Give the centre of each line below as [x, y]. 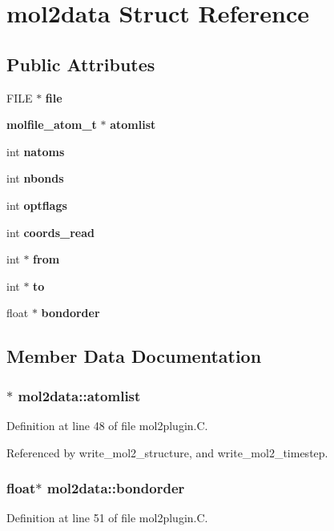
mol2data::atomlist [79, 395]
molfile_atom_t [52, 125]
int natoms [36, 151]
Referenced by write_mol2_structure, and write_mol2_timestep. [167, 452]
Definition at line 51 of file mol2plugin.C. [107, 518]
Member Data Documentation [134, 356]
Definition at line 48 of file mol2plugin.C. [107, 425]
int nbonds [35, 178]
